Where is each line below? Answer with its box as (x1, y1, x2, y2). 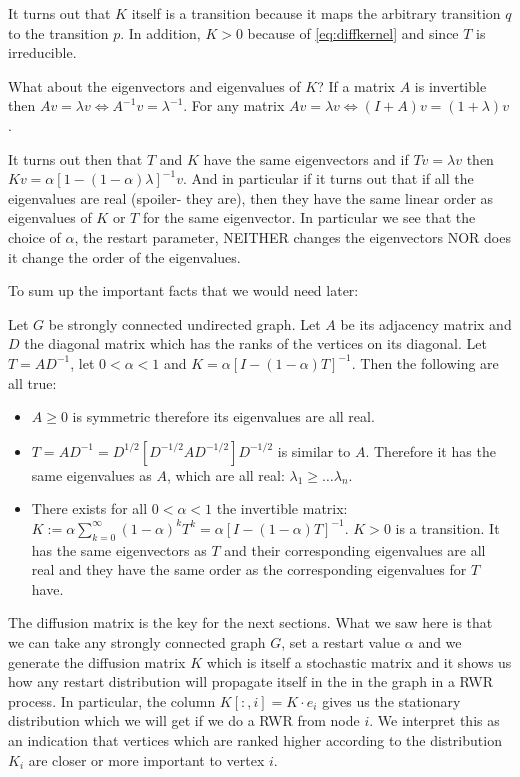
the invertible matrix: (216, 498, 348, 519)
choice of (8, 226, 61, 247)
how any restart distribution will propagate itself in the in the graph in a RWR (8, 671, 494, 692)
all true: (8, 372, 57, 393)
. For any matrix (183, 95, 285, 116)
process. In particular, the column (8, 690, 216, 711)
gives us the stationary (322, 690, 461, 711)
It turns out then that (8, 148, 143, 169)
